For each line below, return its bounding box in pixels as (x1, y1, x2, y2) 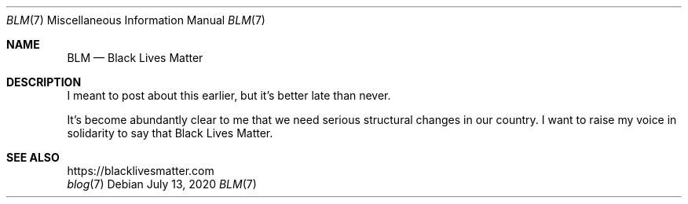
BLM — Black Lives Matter (67, 51, 203, 64)
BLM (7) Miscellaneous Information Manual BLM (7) (6, 13, 265, 27)
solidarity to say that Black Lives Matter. (67, 126, 273, 140)
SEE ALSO (6, 151, 60, 164)
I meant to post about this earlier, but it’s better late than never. (67, 89, 391, 102)
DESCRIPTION (6, 75, 82, 89)
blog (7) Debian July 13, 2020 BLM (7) (67, 177, 257, 191)
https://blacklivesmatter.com (67, 164, 214, 177)
